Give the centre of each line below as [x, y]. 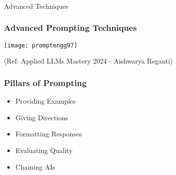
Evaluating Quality [44, 150]
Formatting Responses [49, 134]
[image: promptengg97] [41, 45]
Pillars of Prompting [45, 82]
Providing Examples [45, 101]
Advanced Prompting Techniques [70, 28]
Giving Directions [42, 117]
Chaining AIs [35, 166]
